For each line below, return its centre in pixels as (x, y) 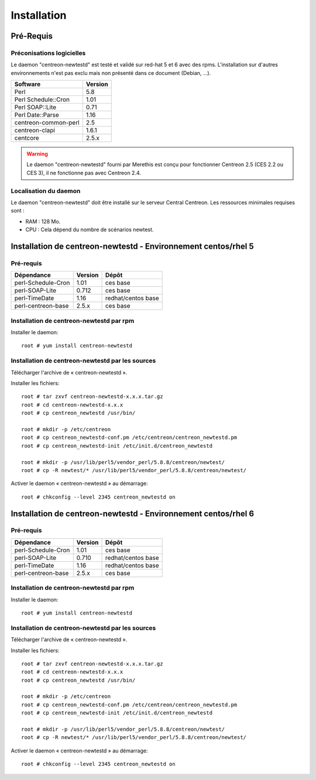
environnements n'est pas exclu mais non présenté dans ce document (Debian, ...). (111, 73)
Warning (37, 154)
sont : (18, 211)
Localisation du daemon (46, 191)
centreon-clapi (35, 130)
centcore (27, 138)
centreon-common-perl (47, 123)
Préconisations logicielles (48, 53)
